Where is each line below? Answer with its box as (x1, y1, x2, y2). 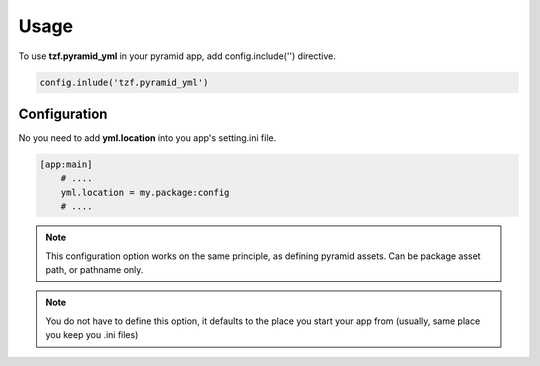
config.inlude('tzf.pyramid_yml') (39, 76, 209, 88)
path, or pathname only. (45, 263, 144, 275)
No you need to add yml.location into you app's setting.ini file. (18, 132, 277, 144)
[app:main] (39, 159, 93, 170)
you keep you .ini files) (45, 329, 139, 341)
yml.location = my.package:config (60, 186, 230, 198)
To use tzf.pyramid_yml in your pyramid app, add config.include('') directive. (18, 50, 337, 62)
